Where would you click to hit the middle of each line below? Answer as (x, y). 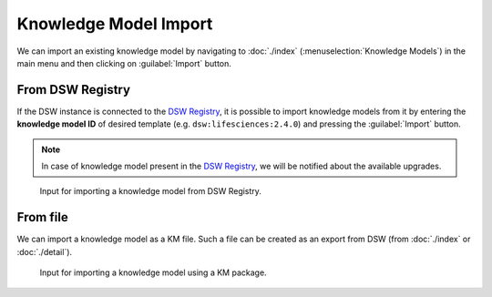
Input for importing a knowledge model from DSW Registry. (150, 191)
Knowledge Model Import (115, 24)
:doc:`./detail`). (45, 251)
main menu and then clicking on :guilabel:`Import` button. (124, 63)
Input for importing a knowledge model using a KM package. (154, 272)
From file (42, 217)
